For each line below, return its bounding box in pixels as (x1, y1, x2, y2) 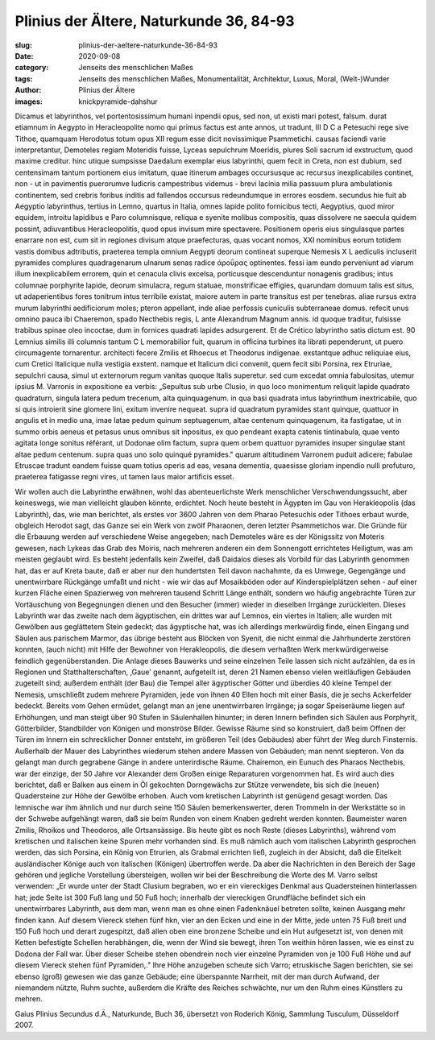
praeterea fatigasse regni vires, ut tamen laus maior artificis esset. (14, 472, 235, 482)
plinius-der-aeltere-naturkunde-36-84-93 (78, 40, 217, 50)
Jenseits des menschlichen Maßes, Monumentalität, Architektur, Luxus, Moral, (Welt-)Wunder (78, 73, 390, 84)
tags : (14, 73, 33, 84)
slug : (14, 40, 32, 50)
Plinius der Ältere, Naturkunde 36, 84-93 (14, 12, 295, 30)
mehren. (14, 994, 43, 1004)
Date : (14, 51, 34, 60)
